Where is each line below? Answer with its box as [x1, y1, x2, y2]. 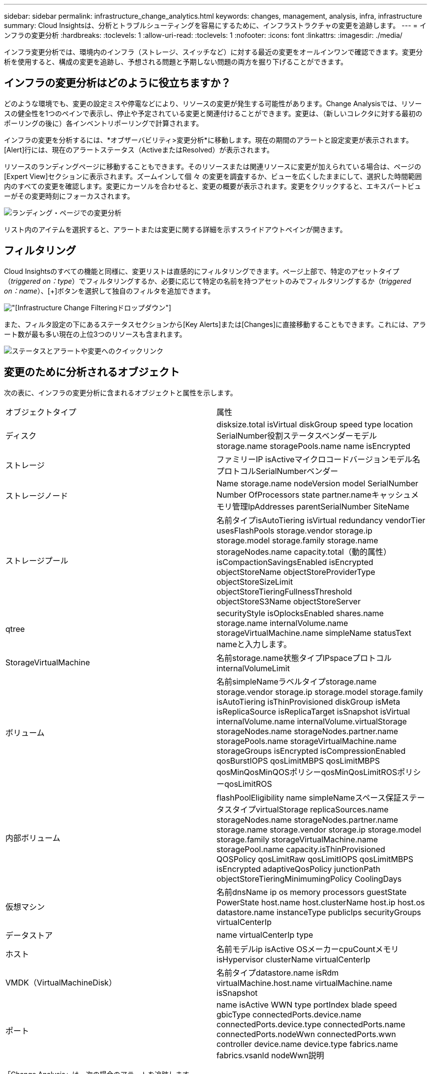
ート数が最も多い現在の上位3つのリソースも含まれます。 [4, 329, 186, 338]
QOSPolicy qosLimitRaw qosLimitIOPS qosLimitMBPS [216, 854, 413, 864]
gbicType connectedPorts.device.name [216, 1009, 362, 1019]
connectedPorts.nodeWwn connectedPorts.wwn [216, 1029, 396, 1039]
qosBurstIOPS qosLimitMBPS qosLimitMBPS [216, 755, 380, 766]
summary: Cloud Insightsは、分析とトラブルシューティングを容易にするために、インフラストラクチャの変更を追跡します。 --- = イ [4, 21, 427, 30]
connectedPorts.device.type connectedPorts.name [216, 1019, 405, 1029]
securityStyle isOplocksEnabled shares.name [216, 608, 384, 618]
